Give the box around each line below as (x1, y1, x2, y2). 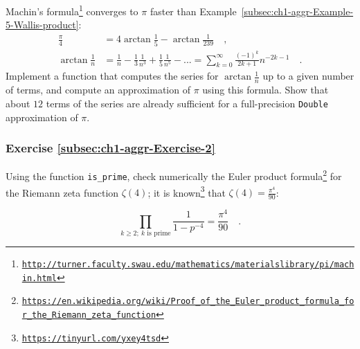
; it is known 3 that (147, 183, 226, 199)
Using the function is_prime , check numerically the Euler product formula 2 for (6, 167, 342, 183)
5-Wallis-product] (6, 17, 79, 32)
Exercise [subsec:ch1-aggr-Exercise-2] (6, 139, 215, 156)
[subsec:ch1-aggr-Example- (241, 3, 354, 18)
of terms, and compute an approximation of (6, 82, 190, 97)
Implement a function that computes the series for (6, 69, 219, 83)
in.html (21, 273, 57, 283)
